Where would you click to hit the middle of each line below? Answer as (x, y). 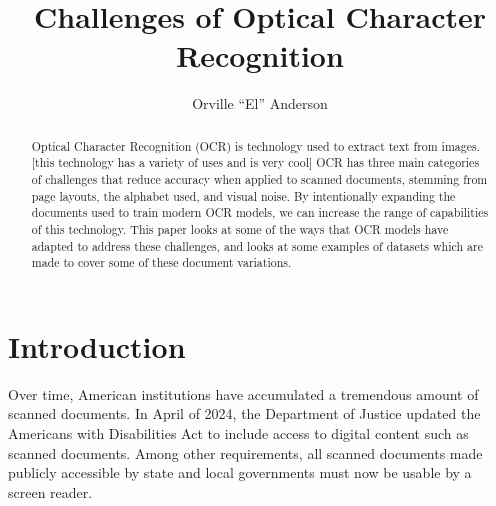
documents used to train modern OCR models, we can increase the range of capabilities (260, 212)
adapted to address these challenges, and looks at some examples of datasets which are (257, 245)
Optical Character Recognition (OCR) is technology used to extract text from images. (255, 145)
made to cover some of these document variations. (161, 262)
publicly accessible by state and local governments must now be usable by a (240, 472)
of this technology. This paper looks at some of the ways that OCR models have (240, 228)
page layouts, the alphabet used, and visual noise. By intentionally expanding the (243, 195)
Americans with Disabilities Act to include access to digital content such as (238, 433)
